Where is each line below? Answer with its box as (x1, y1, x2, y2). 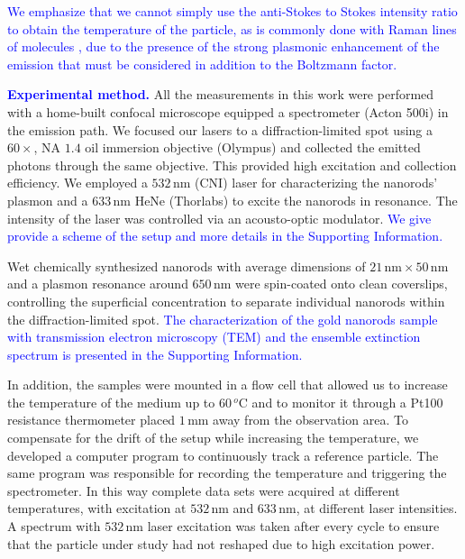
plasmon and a (7, 190, 88, 209)
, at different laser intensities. (296, 499, 458, 518)
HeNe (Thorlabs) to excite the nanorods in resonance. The (134, 190, 458, 209)
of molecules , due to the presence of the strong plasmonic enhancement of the (7, 37, 440, 56)
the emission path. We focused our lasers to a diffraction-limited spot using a (7, 120, 433, 139)
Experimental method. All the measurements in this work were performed (7, 85, 434, 104)
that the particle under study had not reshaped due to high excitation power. (7, 534, 435, 553)
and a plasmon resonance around (7, 274, 188, 293)
